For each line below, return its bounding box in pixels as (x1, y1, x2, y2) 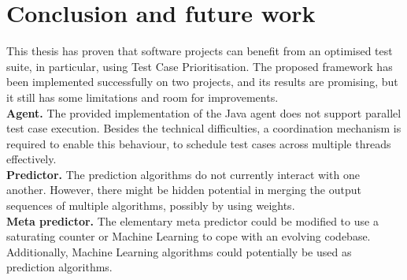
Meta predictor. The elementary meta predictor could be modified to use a (6, 212, 379, 229)
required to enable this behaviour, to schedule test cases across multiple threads (6, 135, 391, 151)
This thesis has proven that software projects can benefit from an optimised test (6, 43, 393, 59)
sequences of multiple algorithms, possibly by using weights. (6, 197, 295, 214)
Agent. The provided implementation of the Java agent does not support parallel (6, 104, 401, 121)
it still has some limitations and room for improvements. (6, 88, 279, 105)
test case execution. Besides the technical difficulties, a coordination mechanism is (6, 120, 401, 136)
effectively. (6, 151, 57, 167)
